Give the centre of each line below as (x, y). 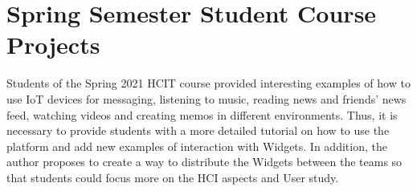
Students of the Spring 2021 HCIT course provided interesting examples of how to (208, 83)
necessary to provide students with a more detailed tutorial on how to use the (198, 130)
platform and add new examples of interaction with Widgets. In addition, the (197, 146)
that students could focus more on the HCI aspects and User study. (173, 177)
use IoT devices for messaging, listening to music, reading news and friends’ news (206, 98)
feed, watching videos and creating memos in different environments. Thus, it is (202, 114)
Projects (53, 45)
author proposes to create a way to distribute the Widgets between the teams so (204, 162)
